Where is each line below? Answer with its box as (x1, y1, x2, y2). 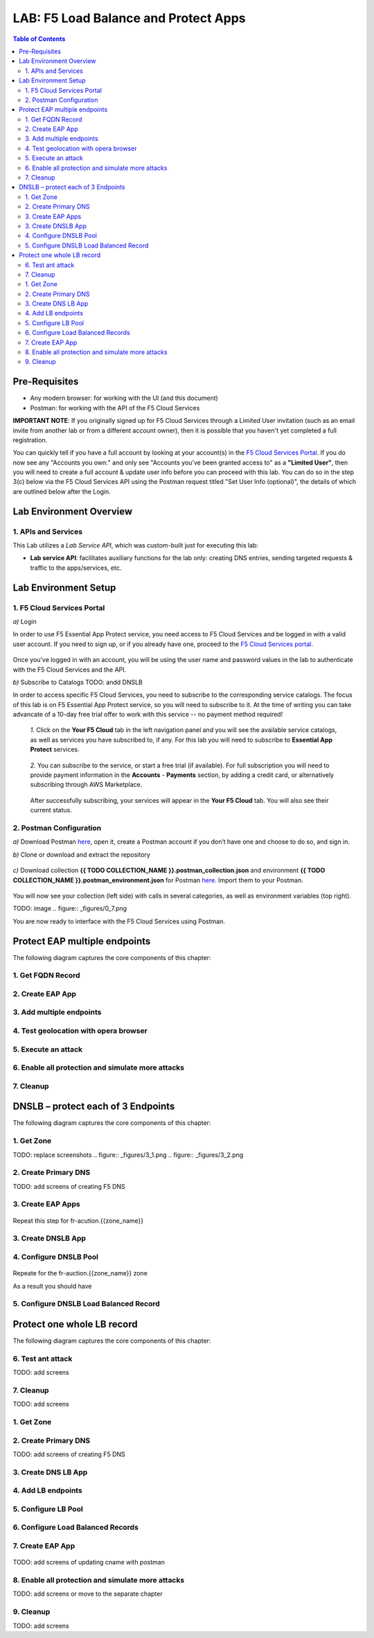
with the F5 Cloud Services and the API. (12, 665, 127, 674)
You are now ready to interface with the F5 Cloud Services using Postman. (12, 917, 225, 925)
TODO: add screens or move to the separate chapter (12, 1589, 163, 1598)
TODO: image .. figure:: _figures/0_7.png (12, 905, 127, 913)
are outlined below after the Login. (12, 487, 111, 496)
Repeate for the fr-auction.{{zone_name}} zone (12, 1269, 148, 1278)
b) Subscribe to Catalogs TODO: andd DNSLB (12, 678, 143, 686)
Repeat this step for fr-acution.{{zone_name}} (12, 1217, 144, 1225)
